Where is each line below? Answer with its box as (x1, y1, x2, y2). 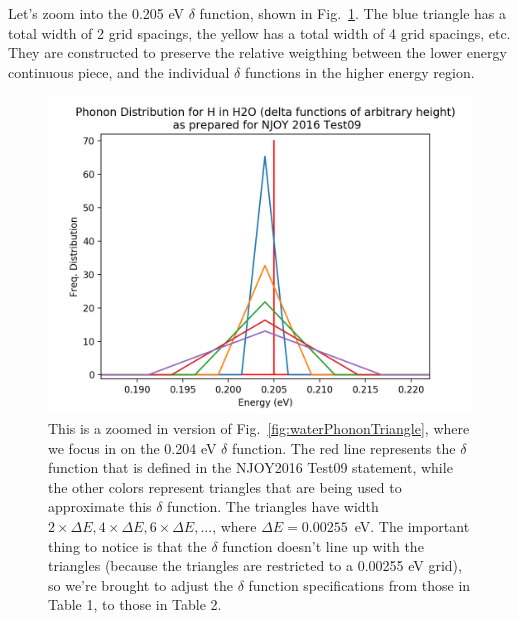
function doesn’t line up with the (222, 535, 424, 556)
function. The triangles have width (167, 496, 379, 517)
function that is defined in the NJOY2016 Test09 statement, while (48, 457, 453, 478)
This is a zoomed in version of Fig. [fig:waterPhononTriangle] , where (48, 417, 470, 438)
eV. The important (354, 515, 470, 536)
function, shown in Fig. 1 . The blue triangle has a (199, 3, 507, 23)
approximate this (48, 496, 152, 517)
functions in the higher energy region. (244, 61, 475, 82)
